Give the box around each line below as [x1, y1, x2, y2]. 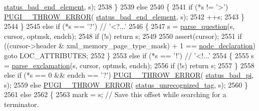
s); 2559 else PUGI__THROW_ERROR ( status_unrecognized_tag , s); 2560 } [4, 79, 248, 90]
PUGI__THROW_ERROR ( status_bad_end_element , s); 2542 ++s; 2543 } [4, 11, 244, 21]
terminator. [4, 99, 39, 109]
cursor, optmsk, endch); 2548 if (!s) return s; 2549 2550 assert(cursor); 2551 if [4, 30, 242, 41]
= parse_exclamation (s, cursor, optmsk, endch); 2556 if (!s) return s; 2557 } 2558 [4, 60, 254, 70]
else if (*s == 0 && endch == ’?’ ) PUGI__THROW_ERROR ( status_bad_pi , [4, 70, 254, 80]
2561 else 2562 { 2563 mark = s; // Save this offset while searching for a [4, 89, 226, 100]
